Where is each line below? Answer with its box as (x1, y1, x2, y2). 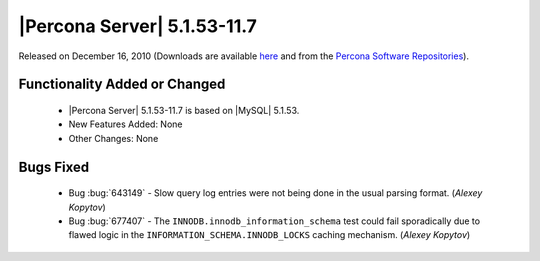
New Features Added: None (68, 118, 183, 130)
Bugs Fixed (18, 158, 90, 175)
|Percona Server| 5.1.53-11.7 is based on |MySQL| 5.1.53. (68, 104, 300, 116)
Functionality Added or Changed (18, 76, 226, 93)
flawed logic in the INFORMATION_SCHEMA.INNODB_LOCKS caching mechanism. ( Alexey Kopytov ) (68, 229, 471, 241)
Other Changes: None (68, 132, 159, 144)
